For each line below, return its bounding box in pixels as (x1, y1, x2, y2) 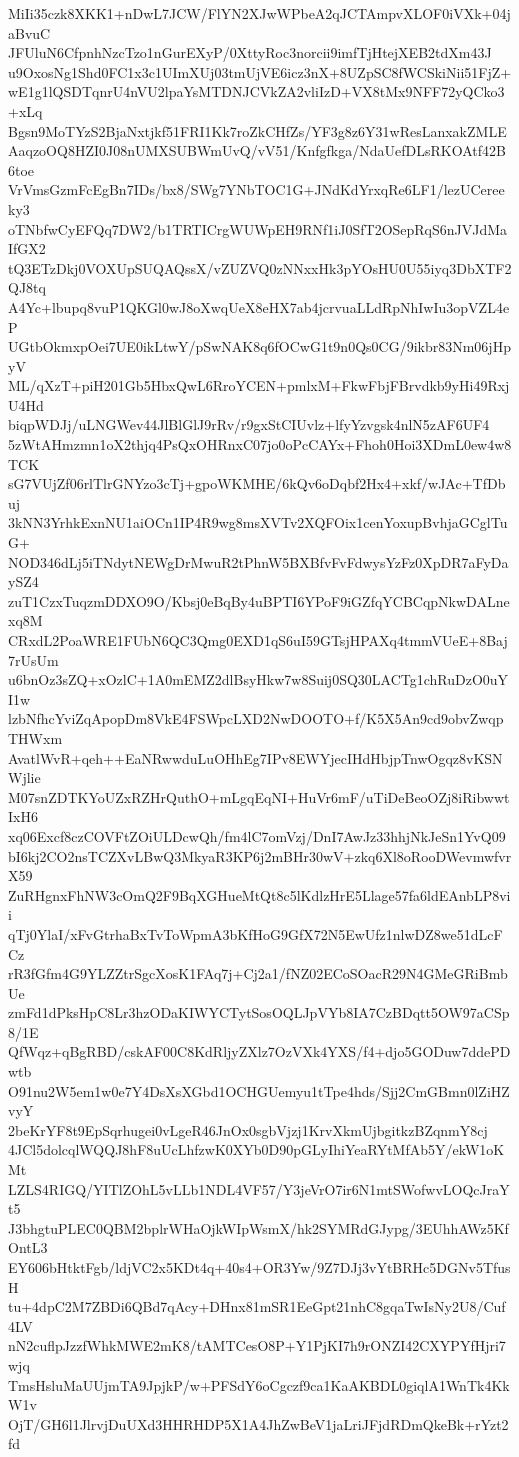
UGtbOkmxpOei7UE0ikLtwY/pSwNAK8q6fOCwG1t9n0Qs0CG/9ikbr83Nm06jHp (8, 336, 511, 357)
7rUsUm (8, 649, 59, 670)
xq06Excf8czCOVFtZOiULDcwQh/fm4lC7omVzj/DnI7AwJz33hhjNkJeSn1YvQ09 (8, 825, 506, 846)
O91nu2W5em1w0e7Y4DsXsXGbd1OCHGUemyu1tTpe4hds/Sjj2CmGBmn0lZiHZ (8, 1080, 510, 1101)
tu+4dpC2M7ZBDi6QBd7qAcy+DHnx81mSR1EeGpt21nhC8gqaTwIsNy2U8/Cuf (8, 1296, 506, 1317)
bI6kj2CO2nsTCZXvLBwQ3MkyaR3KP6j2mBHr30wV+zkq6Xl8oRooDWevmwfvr (8, 845, 512, 866)
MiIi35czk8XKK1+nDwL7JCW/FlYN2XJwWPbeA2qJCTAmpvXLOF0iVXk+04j (8, 3, 511, 23)
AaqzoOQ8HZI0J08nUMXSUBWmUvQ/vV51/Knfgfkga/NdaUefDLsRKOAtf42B (8, 140, 506, 161)
